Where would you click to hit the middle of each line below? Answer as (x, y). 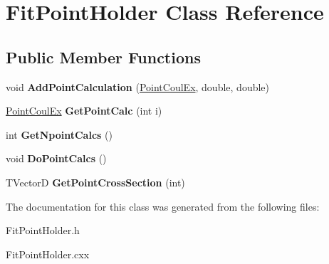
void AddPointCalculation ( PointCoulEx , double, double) (138, 86)
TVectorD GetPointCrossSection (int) (95, 182)
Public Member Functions (103, 57)
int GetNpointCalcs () (59, 134)
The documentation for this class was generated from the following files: (163, 206)
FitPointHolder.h (43, 230)
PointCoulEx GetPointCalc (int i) (84, 111)
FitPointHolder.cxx (48, 254)
